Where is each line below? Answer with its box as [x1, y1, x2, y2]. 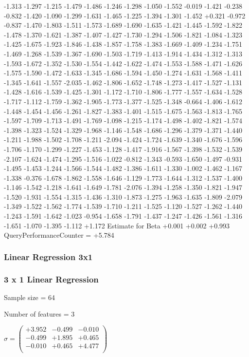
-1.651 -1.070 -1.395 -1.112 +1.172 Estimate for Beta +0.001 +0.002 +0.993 [4, 220, 230, 230]
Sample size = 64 [4, 292, 55, 302]
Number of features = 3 [4, 308, 75, 319]
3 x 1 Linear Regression [4, 273, 99, 285]
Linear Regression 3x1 [4, 250, 93, 263]
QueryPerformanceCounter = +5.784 [4, 230, 114, 240]
